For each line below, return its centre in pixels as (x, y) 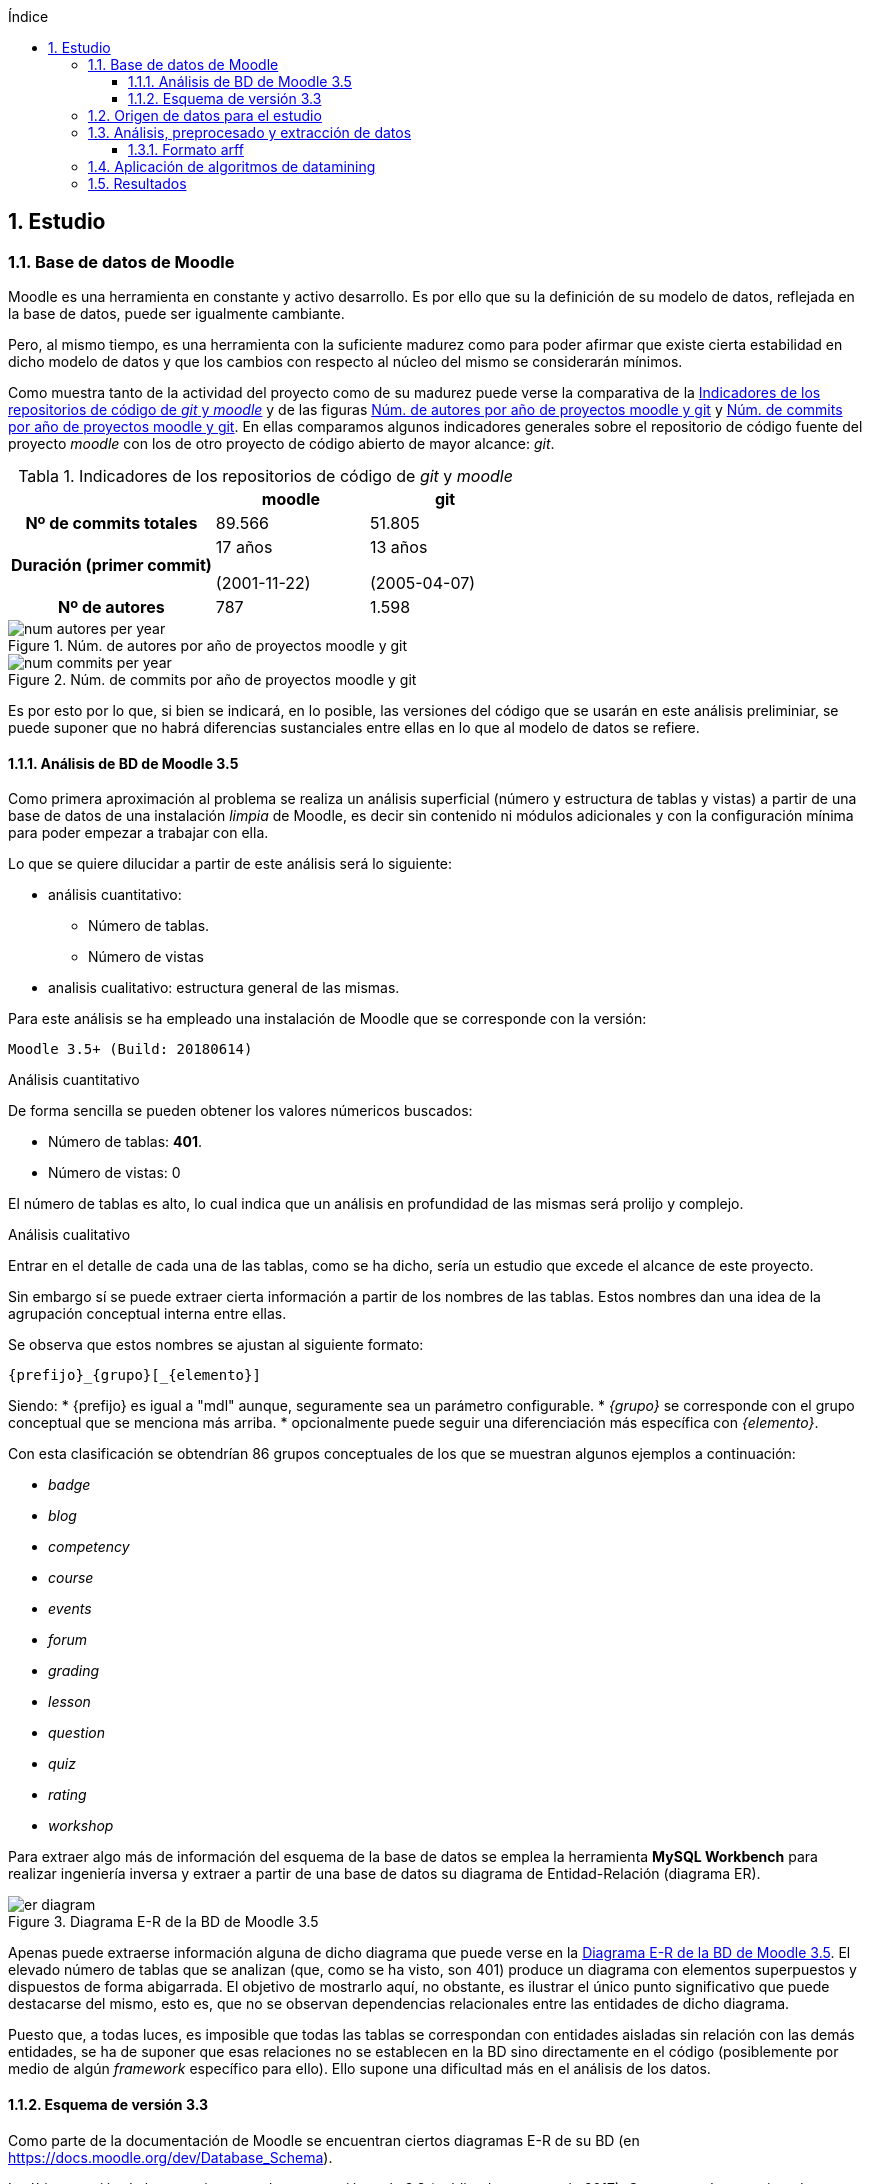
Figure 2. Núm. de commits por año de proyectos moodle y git (212, 680)
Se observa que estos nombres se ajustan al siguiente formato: (216, 1345)
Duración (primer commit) (111, 565)
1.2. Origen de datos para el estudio (205, 115)
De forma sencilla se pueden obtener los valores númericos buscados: (240, 1111)
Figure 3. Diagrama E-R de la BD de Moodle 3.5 (163, 1922)
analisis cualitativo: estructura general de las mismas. (224, 988)
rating (67, 1795)
